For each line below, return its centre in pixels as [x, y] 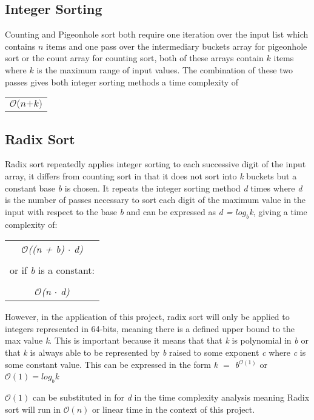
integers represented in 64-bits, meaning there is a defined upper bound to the [150, 328]
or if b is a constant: [52, 270]
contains [20, 46]
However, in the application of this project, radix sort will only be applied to [147, 317]
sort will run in [33, 409]
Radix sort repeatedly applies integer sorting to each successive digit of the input [155, 164]
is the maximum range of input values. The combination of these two [165, 69]
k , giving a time [278, 211]
